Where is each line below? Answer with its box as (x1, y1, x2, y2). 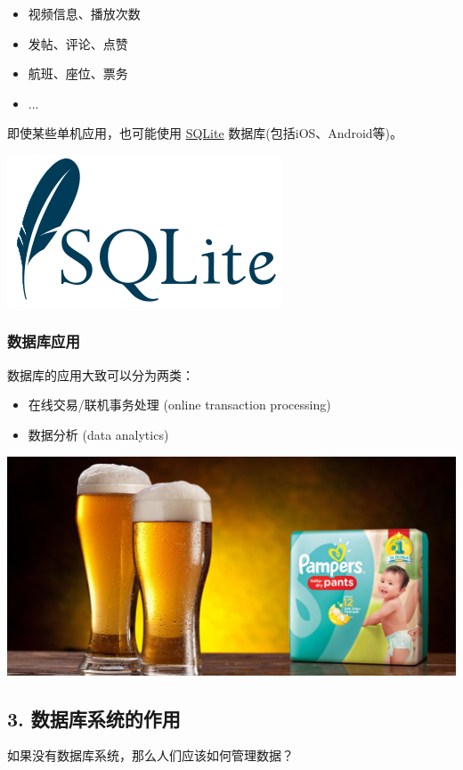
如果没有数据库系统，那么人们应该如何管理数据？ (7, 746, 294, 765)
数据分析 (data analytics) (28, 425, 169, 443)
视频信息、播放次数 (28, 4, 141, 22)
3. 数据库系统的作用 (7, 704, 181, 732)
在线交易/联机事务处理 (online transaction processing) (28, 395, 331, 414)
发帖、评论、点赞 (28, 34, 128, 53)
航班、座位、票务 (28, 64, 128, 83)
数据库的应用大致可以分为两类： (7, 365, 194, 384)
